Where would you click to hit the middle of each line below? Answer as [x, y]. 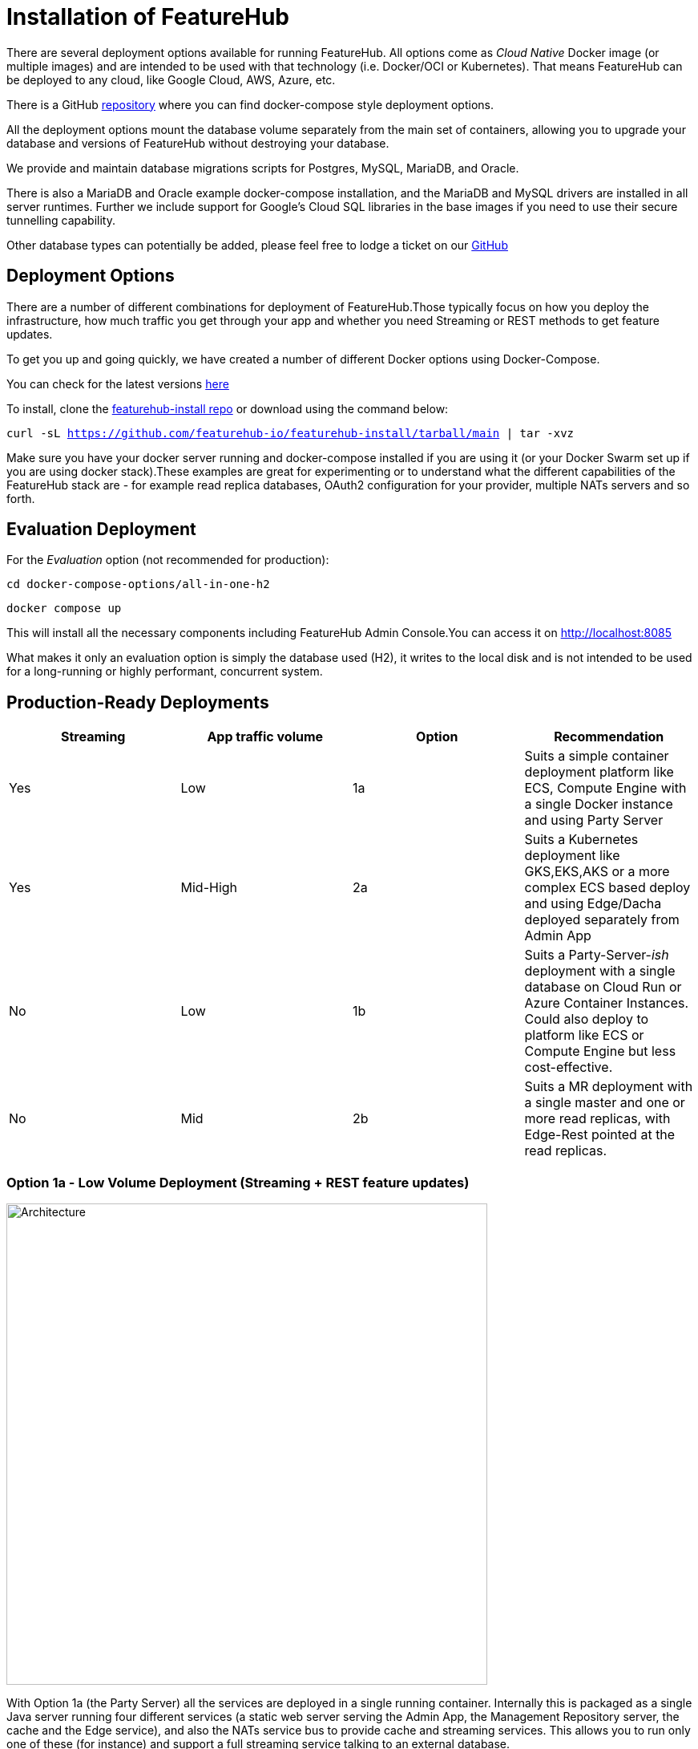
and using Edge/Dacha [593, 904]
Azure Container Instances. [607, 1003]
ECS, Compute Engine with [605, 788]
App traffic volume [265, 737]
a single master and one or [605, 1103]
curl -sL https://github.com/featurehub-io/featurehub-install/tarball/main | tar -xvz [290, 433]
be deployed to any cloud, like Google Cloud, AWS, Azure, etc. [171, 79]
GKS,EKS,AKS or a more [597, 872]
